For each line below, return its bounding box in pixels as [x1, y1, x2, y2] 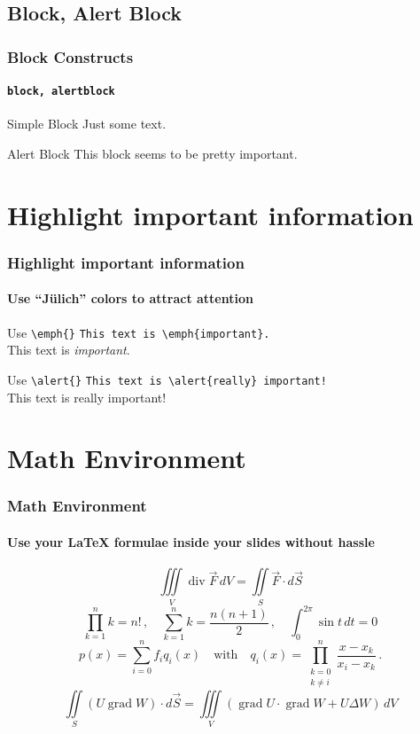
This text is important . [7, 340, 130, 359]
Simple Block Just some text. [7, 114, 167, 133]
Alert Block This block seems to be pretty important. [7, 144, 298, 163]
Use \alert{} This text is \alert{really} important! [7, 370, 327, 388]
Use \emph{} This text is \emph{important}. [7, 323, 270, 341]
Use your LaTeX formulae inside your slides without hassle [7, 533, 375, 550]
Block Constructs [7, 45, 134, 67]
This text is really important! [7, 387, 167, 406]
